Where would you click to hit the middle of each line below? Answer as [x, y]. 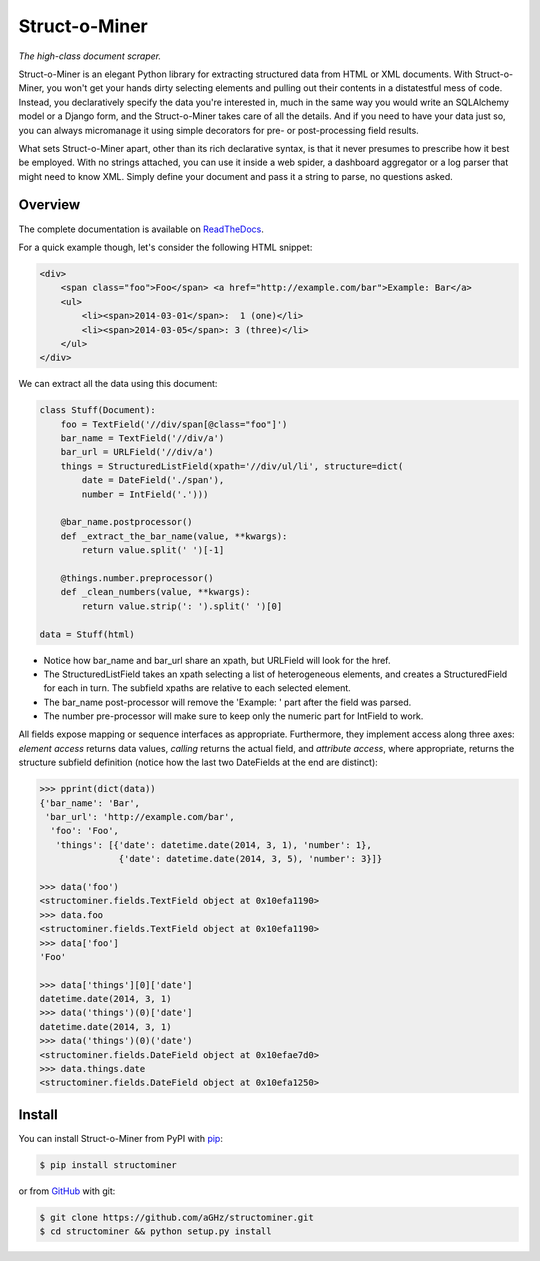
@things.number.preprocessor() [137, 578]
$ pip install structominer [108, 1164]
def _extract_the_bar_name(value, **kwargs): [174, 536]
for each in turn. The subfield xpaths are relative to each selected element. [197, 688]
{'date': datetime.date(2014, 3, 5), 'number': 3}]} [250, 859]
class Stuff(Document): [98, 410]
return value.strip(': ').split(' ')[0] [182, 606]
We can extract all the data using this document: [118, 384]
